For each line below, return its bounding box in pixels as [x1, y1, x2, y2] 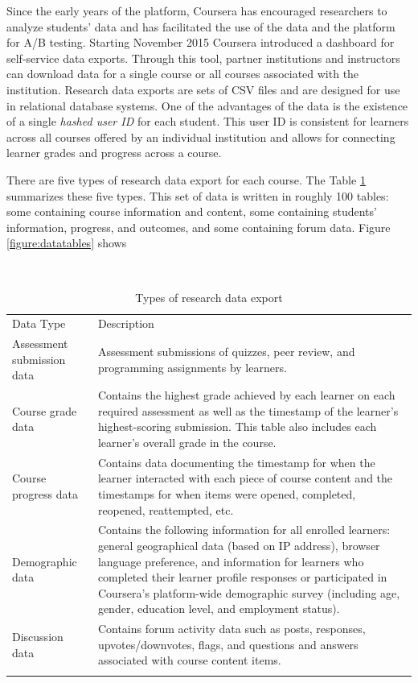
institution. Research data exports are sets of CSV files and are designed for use [6, 81, 400, 97]
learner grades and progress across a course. [6, 144, 222, 161]
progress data [12, 486, 78, 503]
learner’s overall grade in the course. [97, 434, 277, 450]
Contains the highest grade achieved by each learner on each [97, 387, 395, 404]
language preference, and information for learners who [97, 553, 364, 569]
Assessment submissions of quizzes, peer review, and [97, 342, 355, 359]
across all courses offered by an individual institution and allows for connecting [6, 128, 395, 145]
